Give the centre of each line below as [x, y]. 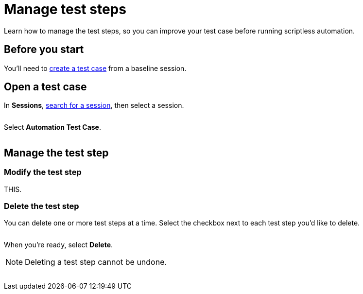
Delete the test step [42, 206]
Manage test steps [65, 9]
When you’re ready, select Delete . [59, 245]
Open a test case [45, 87]
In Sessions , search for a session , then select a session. [94, 105]
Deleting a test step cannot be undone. [96, 262]
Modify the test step [43, 172]
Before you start [44, 50]
